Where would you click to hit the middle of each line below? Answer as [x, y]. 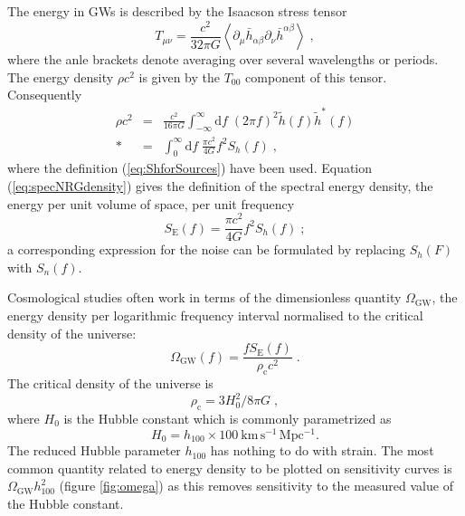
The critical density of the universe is [110, 383]
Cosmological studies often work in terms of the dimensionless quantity [204, 297]
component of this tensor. [316, 76]
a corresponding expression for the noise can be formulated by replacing [207, 249]
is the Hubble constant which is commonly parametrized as [228, 418]
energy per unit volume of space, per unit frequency [151, 203]
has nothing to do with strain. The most [322, 450]
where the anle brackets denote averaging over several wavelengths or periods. [223, 59]
